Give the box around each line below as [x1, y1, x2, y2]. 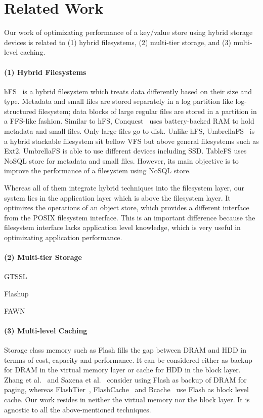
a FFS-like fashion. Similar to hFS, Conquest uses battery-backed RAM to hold [4, 116, 254, 126]
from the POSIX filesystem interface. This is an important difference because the [4, 212, 255, 222]
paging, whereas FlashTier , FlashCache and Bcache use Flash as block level [4, 384, 249, 395]
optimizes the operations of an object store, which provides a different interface [4, 202, 249, 213]
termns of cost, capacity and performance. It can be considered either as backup [4, 354, 252, 365]
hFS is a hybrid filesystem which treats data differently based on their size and [4, 86, 252, 96]
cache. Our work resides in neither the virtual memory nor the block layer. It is [4, 394, 250, 404]
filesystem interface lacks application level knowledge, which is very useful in [4, 222, 241, 233]
